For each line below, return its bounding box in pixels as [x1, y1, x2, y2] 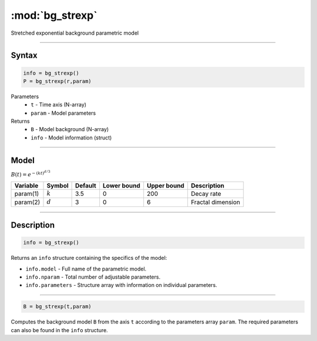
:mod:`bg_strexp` [11, 9, 97, 22]
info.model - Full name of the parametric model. [25, 265, 147, 272]
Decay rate [191, 189, 221, 198]
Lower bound [103, 181, 141, 189]
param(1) [14, 189, 39, 198]
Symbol [46, 181, 69, 189]
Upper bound [147, 181, 185, 189]
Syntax [11, 51, 38, 61]
